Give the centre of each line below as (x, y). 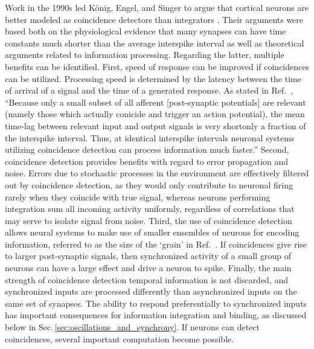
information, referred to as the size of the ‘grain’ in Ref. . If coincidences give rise (156, 244)
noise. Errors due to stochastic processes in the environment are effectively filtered (157, 173)
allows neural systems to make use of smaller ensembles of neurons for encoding (152, 232)
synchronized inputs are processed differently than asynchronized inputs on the (151, 291)
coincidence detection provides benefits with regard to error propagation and (147, 161)
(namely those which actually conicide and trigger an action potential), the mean (155, 114)
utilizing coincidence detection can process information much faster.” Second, (147, 149)
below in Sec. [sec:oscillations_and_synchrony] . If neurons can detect (133, 327)
